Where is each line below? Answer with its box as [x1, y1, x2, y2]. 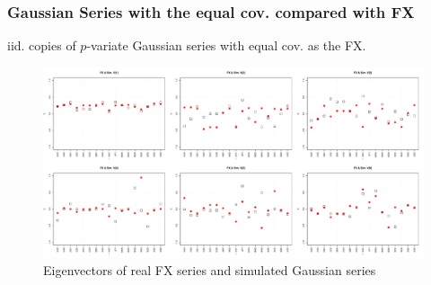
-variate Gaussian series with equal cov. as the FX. [86, 36, 366, 55]
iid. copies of [7, 36, 76, 55]
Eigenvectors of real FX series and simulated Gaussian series [43, 261, 376, 280]
